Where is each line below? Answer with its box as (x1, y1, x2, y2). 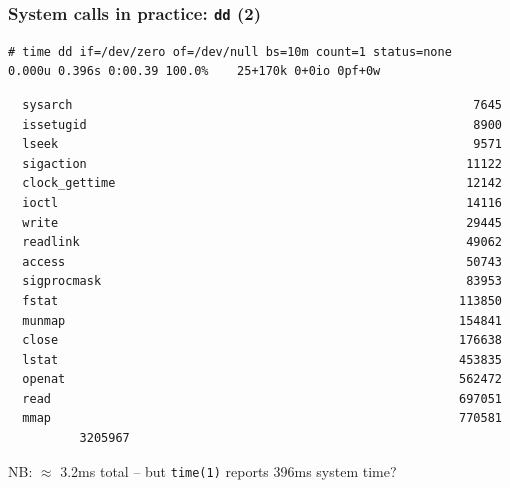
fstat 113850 (22, 293, 502, 308)
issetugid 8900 (22, 117, 502, 132)
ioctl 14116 (22, 195, 502, 210)
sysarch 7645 (22, 97, 502, 112)
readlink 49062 (22, 235, 502, 250)
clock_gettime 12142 (22, 176, 502, 191)
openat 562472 (22, 372, 502, 387)
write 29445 (22, 215, 502, 230)
